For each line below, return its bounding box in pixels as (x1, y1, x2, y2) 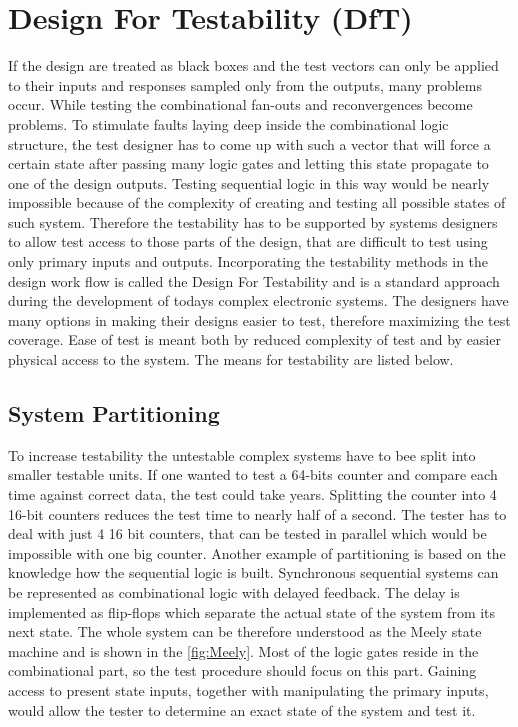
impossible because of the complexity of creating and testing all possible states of (8, 192, 506, 213)
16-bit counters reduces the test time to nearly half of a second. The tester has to (8, 503, 507, 524)
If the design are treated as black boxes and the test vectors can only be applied (8, 55, 499, 76)
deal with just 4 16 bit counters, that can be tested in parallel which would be (8, 523, 487, 544)
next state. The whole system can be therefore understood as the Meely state (8, 621, 482, 642)
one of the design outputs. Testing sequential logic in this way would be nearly (8, 172, 490, 193)
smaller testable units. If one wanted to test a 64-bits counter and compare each (8, 464, 498, 485)
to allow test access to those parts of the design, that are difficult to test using (8, 231, 488, 252)
